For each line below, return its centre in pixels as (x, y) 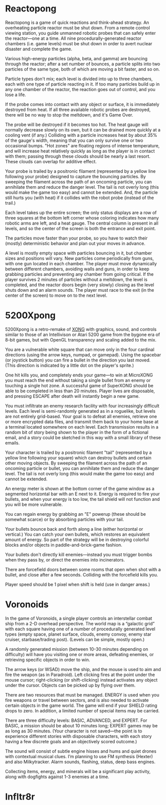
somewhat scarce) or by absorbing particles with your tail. (65, 519)
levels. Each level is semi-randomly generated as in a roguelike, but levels (80, 411)
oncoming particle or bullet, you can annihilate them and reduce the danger (82, 468)
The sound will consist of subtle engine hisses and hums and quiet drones (81, 751)
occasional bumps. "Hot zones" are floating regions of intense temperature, (83, 145)
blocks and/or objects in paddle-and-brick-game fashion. (64, 545)
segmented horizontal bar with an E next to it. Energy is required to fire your (83, 494)
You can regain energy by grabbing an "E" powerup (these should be (76, 514)
